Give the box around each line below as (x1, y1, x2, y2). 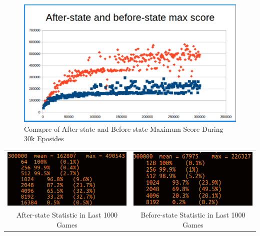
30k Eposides (24, 133, 64, 144)
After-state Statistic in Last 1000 (16, 210, 117, 220)
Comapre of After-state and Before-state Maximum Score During (24, 123, 223, 134)
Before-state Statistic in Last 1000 (140, 210, 245, 220)
